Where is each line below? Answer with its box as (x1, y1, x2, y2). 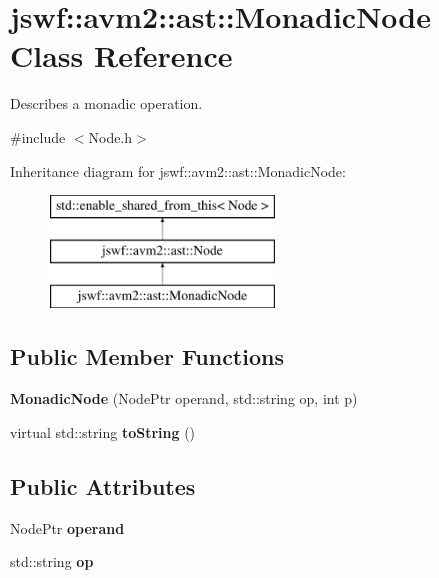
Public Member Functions (10, 341, 284, 372)
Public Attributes (10, 470, 196, 501)
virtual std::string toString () (10, 421, 196, 442)
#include (10, 126, 66, 147)
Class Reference (10, 35, 233, 76)
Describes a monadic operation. (10, 93, 203, 114)
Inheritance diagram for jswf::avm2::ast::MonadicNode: (10, 160, 346, 181)
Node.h (88, 126, 133, 147)
